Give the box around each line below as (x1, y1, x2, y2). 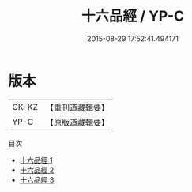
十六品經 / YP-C (81, 7, 184, 25)
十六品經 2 (19, 165, 55, 175)
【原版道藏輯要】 (45, 116, 109, 127)
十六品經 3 (19, 175, 55, 184)
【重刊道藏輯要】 (45, 102, 109, 113)
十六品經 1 (19, 155, 53, 164)
